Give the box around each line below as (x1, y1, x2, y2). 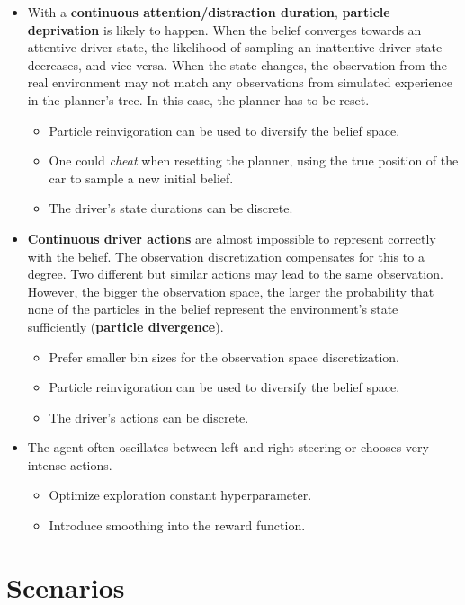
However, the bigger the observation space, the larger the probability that (27, 281, 434, 300)
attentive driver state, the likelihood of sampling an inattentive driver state (27, 38, 443, 57)
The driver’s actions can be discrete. (49, 407, 249, 426)
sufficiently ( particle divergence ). (27, 316, 224, 335)
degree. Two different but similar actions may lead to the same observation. (27, 264, 443, 283)
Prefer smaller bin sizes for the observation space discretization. (49, 347, 399, 366)
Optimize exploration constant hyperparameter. (49, 485, 312, 504)
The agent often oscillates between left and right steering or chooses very (27, 438, 429, 457)
